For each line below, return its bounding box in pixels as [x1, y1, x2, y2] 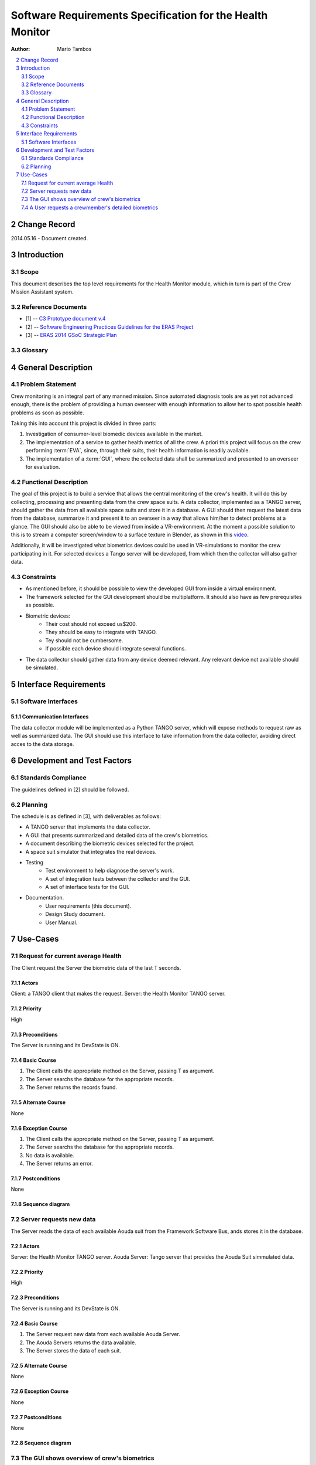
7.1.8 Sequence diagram [11, 1201, 70, 1208]
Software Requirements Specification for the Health [11, 9, 268, 22]
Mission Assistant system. [11, 288, 74, 295]
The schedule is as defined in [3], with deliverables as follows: [11, 812, 161, 820]
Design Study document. [45, 911, 105, 918]
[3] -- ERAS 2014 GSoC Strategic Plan [25, 332, 117, 339]
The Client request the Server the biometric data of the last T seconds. [11, 964, 181, 971]
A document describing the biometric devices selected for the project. [25, 840, 195, 847]
